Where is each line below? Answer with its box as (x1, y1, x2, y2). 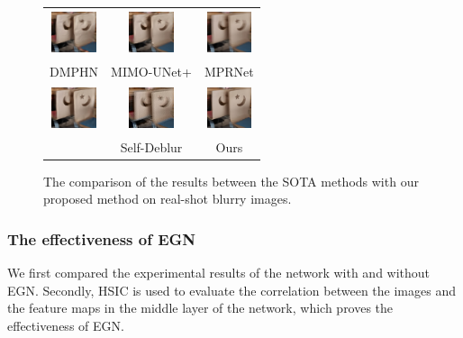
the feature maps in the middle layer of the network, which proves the (7, 298, 394, 317)
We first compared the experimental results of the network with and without (7, 263, 431, 282)
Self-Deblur (120, 137, 183, 156)
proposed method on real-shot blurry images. (43, 189, 292, 208)
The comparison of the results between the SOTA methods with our (43, 171, 419, 190)
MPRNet (204, 61, 254, 80)
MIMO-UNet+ (111, 61, 192, 80)
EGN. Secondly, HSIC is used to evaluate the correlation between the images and (7, 280, 456, 299)
